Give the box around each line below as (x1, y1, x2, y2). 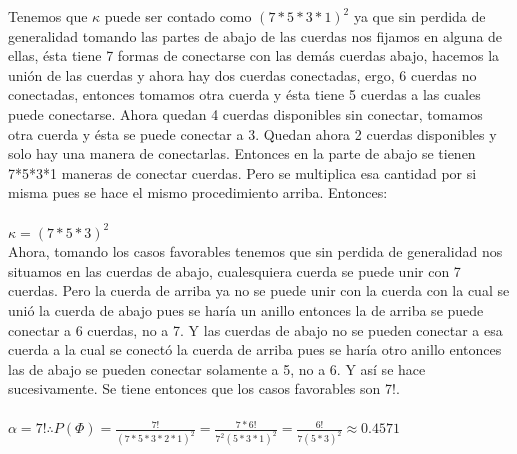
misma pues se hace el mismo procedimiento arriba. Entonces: (8, 182, 388, 203)
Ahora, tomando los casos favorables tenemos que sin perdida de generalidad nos (8, 241, 503, 262)
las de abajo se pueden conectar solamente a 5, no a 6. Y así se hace (8, 358, 426, 379)
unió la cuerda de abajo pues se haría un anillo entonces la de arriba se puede (8, 299, 484, 320)
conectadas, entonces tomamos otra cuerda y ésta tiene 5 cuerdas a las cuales (8, 84, 481, 105)
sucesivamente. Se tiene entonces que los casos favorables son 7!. (8, 378, 400, 399)
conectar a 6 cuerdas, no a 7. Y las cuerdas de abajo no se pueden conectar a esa (8, 319, 503, 340)
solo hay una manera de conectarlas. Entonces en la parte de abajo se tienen (8, 143, 476, 164)
